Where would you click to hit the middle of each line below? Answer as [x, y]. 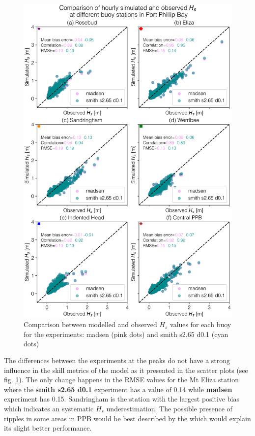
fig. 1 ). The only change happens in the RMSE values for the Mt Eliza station [122, 380]
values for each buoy [201, 324]
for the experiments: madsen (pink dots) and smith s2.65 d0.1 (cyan [126, 334]
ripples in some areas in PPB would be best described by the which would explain [127, 418]
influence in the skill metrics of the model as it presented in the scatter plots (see [126, 370]
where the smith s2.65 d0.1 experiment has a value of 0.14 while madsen [118, 389]
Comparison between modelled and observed [90, 324]
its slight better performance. [48, 428]
